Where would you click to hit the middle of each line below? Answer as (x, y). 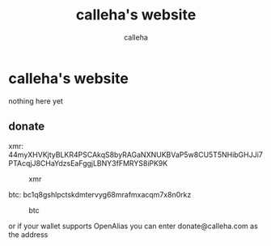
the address (28, 234)
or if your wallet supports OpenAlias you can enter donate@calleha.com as (133, 226)
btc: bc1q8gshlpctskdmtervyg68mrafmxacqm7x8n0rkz (100, 194)
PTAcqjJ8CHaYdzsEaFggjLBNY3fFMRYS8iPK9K (88, 163)
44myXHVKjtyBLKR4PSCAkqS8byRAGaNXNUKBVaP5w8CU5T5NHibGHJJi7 (135, 155)
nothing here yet (36, 101)
